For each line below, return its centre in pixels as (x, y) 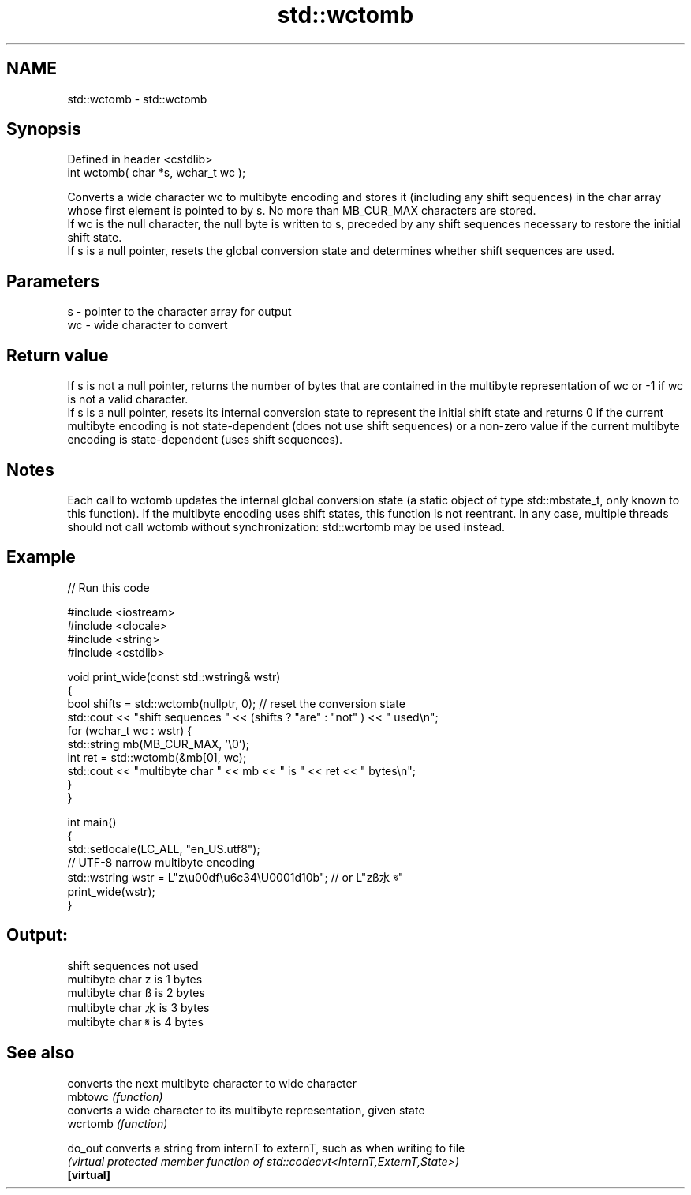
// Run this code (108, 587)
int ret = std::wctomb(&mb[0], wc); (157, 757)
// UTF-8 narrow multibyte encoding (161, 862)
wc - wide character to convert (148, 325)
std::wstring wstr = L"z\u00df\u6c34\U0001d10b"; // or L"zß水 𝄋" (235, 877)
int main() (92, 822)
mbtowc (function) (115, 1096)
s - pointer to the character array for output (179, 312)
